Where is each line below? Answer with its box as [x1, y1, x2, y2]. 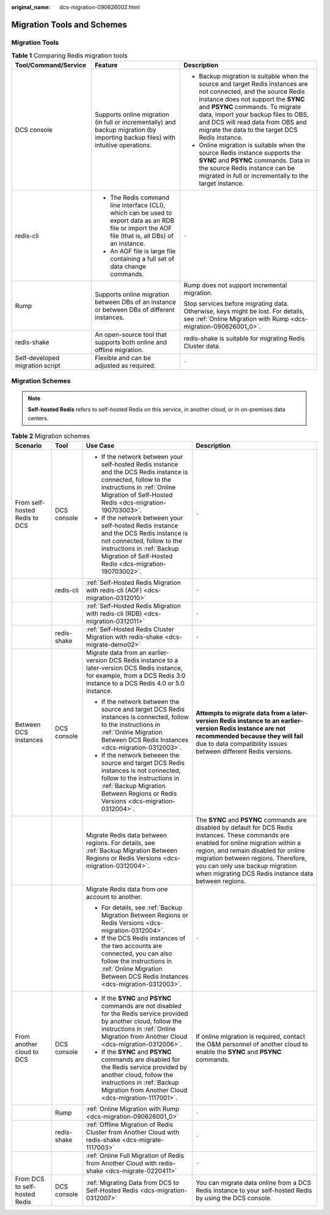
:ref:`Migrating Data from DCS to [86, 1178, 180, 1187]
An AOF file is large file [110, 247, 176, 255]
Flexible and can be [95, 353, 151, 362]
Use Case [86, 441, 115, 450]
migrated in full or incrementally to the [199, 171, 309, 180]
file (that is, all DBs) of [110, 231, 174, 240]
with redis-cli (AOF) [86, 585, 142, 594]
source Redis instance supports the [199, 148, 301, 157]
